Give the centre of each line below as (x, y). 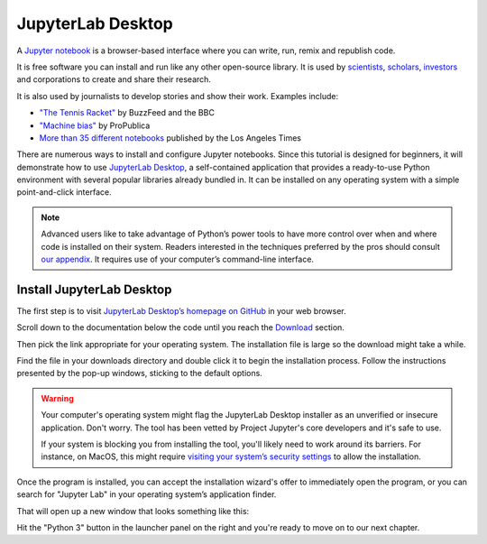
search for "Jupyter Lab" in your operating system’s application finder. (147, 494)
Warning (57, 398)
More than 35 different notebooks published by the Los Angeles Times (170, 138)
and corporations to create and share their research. (114, 79)
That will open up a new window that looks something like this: (133, 511)
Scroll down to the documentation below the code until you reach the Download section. (180, 327)
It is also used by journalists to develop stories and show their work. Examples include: (177, 96)
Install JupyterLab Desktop (94, 289)
